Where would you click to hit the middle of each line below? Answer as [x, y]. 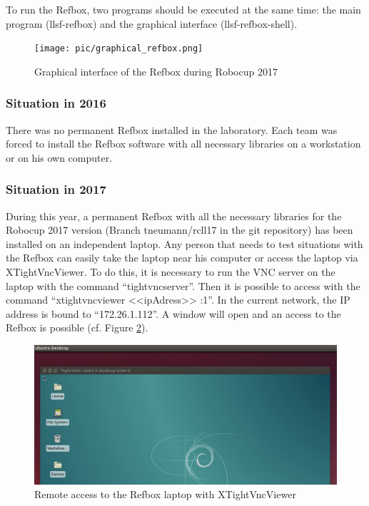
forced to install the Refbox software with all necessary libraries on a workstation [183, 144]
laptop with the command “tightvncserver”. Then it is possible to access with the [183, 285]
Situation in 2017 [56, 189]
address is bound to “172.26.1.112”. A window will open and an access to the [173, 313]
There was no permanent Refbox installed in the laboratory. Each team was [172, 129]
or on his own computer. [59, 157]
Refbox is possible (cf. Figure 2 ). [77, 327]
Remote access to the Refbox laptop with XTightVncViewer [165, 494]
